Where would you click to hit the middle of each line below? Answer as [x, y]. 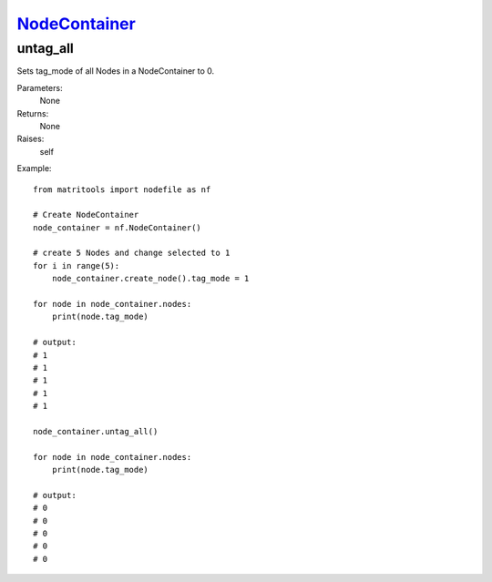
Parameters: [40, 87]
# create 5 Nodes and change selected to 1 [132, 253]
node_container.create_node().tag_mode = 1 [150, 279]
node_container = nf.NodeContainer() [118, 227]
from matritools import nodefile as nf [122, 189]
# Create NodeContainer [86, 215]
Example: [34, 168]
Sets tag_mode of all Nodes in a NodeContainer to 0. [116, 71]
